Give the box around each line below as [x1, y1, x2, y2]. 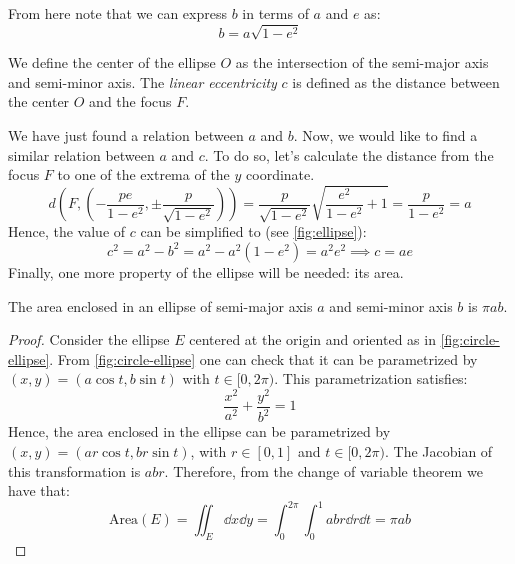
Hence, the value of [8, 221, 126, 242]
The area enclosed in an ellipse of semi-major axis [8, 295, 313, 316]
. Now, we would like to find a [293, 124, 478, 145]
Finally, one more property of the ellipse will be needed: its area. [8, 261, 404, 282]
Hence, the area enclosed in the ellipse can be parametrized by [8, 421, 391, 442]
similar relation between [8, 144, 155, 165]
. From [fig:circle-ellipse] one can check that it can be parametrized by [49, 348, 478, 369]
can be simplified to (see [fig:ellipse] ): [140, 221, 367, 242]
